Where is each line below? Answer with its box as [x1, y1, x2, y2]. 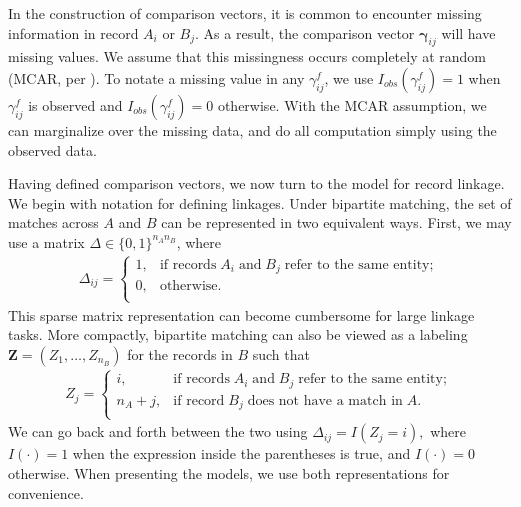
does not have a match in [247, 393, 403, 408]
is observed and [28, 94, 123, 115]
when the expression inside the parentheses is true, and [72, 443, 411, 464]
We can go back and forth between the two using [8, 421, 308, 442]
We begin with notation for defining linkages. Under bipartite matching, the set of [8, 192, 512, 213]
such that [252, 343, 310, 364]
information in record [8, 22, 139, 43]
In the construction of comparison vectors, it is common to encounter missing [8, 3, 482, 23]
